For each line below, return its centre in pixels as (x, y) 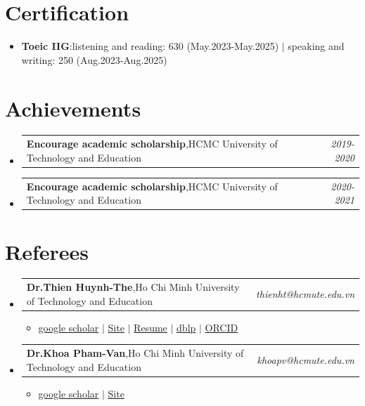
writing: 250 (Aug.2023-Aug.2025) (94, 59)
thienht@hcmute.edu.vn (305, 293)
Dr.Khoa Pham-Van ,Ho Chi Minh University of (135, 353)
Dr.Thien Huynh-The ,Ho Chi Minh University (133, 287)
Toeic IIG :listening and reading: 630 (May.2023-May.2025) (150, 46)
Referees (47, 251)
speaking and (316, 46)
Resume (151, 327)
